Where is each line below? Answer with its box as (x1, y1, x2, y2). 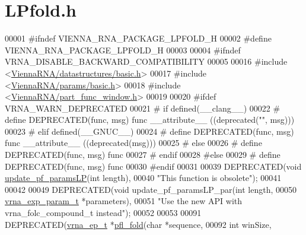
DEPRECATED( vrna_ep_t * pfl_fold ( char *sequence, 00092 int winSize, (5, 218, 272, 230)
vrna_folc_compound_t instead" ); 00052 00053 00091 (5, 207, 202, 219)
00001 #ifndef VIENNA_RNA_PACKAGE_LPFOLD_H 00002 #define (5, 32, 272, 45)
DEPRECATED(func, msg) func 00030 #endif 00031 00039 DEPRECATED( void (5, 160, 302, 172)
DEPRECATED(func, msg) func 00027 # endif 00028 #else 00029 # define (5, 148, 280, 161)
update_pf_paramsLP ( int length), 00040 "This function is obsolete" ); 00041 (5, 172, 282, 184)
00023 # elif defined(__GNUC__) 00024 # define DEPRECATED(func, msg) (5, 125, 294, 137)
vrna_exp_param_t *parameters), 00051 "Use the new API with (5, 195, 243, 207)
